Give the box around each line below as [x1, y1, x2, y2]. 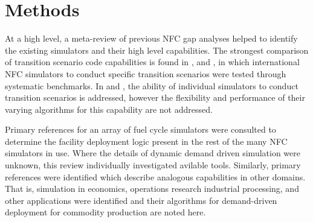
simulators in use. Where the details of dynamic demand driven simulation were [5, 147, 300, 159]
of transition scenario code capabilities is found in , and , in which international [5, 55, 300, 68]
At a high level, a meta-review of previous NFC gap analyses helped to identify [5, 32, 298, 45]
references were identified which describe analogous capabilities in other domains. [5, 170, 306, 183]
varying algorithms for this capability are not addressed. [5, 103, 213, 115]
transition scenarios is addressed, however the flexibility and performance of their [5, 91, 305, 104]
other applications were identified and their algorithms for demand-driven [5, 194, 277, 206]
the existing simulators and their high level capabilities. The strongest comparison [5, 43, 309, 56]
